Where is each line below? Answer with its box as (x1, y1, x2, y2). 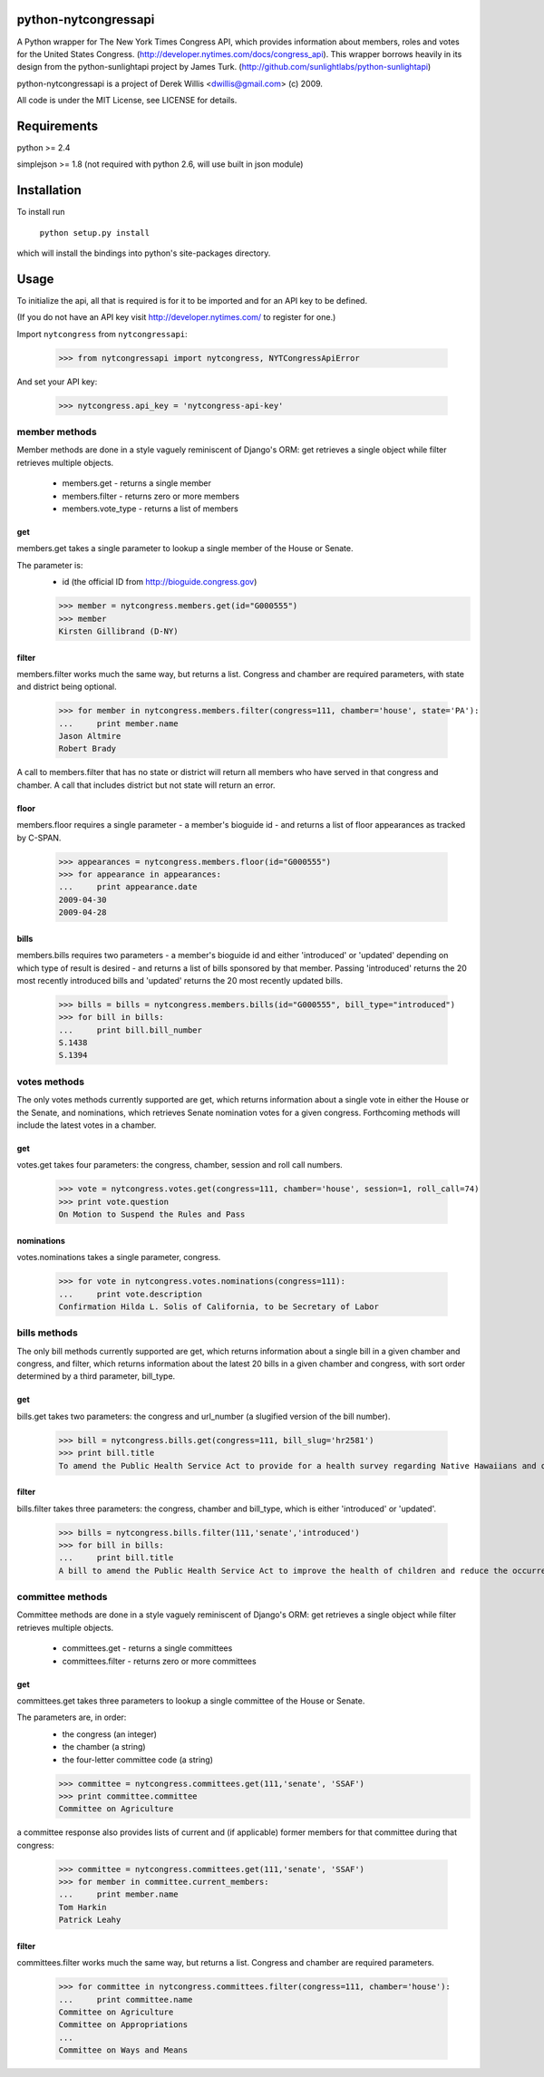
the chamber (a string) (62, 1742, 146, 1752)
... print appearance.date (58, 882, 199, 892)
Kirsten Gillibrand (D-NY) (58, 626, 179, 636)
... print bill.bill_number (58, 1024, 203, 1035)
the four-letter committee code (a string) (62, 1754, 213, 1765)
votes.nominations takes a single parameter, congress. (16, 1252, 221, 1263)
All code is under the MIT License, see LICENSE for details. (16, 95, 238, 106)
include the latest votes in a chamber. (16, 1120, 157, 1131)
